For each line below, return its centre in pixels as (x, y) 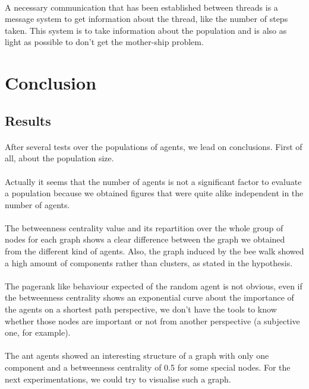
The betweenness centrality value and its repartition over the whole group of (144, 227)
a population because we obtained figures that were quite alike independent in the (154, 193)
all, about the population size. (59, 158)
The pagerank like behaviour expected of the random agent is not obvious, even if (154, 286)
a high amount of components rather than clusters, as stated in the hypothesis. (149, 262)
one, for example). (38, 332)
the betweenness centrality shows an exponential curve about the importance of (149, 297)
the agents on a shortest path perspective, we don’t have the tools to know (141, 309)
